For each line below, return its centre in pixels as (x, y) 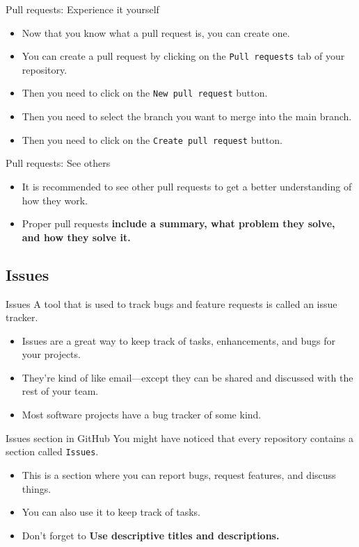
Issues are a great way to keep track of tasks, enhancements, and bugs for (178, 340)
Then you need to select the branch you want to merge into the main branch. (187, 116)
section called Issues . (52, 451)
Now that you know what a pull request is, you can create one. (156, 32)
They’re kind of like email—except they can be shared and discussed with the (188, 377)
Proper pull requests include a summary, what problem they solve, (178, 223)
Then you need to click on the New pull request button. (145, 93)
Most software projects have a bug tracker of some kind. (142, 415)
